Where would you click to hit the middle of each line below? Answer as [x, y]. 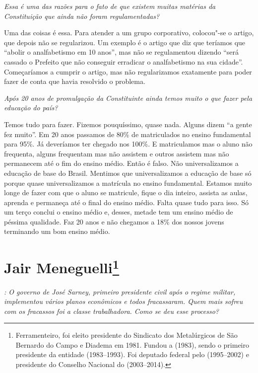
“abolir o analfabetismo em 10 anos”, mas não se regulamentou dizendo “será [121, 52]
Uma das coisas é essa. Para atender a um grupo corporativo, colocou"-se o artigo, [129, 33]
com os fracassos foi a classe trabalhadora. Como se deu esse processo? [112, 311]
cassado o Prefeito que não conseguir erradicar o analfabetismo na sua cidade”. [124, 61]
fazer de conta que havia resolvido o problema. [75, 81]
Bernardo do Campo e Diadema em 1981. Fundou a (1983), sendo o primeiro [132, 344]
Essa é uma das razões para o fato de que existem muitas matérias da [110, 6]
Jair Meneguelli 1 [62, 266]
